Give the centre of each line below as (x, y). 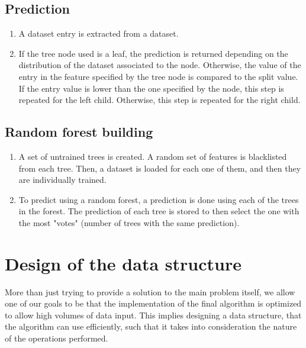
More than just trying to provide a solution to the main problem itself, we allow (150, 291)
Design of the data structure (123, 263)
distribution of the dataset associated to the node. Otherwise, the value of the (160, 65)
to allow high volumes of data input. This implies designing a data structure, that (153, 315)
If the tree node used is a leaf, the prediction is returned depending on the (153, 53)
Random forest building (79, 132)
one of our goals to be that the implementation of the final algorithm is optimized (153, 303)
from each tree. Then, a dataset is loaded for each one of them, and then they (160, 168)
